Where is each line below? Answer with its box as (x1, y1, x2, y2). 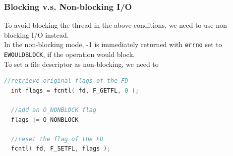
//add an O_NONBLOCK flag (11, 106, 97, 114)
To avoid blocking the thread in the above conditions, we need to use (4, 20, 214, 30)
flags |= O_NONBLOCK (11, 116, 79, 123)
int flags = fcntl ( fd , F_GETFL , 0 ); (11, 87, 139, 94)
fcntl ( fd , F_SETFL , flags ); (11, 145, 111, 153)
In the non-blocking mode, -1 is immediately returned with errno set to (4, 39, 222, 50)
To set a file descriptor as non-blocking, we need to (4, 58, 159, 69)
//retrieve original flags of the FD (4, 77, 128, 85)
